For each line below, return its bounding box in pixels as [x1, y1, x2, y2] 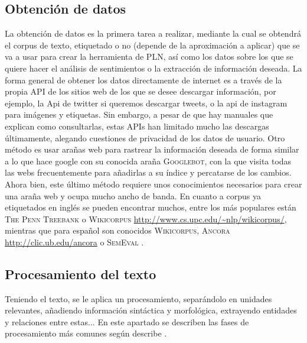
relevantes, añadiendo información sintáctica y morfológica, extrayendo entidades [5, 304, 297, 316]
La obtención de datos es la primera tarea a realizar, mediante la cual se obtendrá [5, 27, 301, 40]
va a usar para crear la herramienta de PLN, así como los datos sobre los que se [5, 50, 293, 63]
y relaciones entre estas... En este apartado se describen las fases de [5, 315, 249, 328]
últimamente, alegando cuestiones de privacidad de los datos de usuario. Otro [5, 131, 285, 144]
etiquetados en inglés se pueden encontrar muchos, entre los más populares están [5, 201, 296, 213]
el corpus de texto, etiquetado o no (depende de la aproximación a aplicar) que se [5, 38, 300, 51]
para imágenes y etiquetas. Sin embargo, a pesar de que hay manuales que [5, 108, 273, 121]
